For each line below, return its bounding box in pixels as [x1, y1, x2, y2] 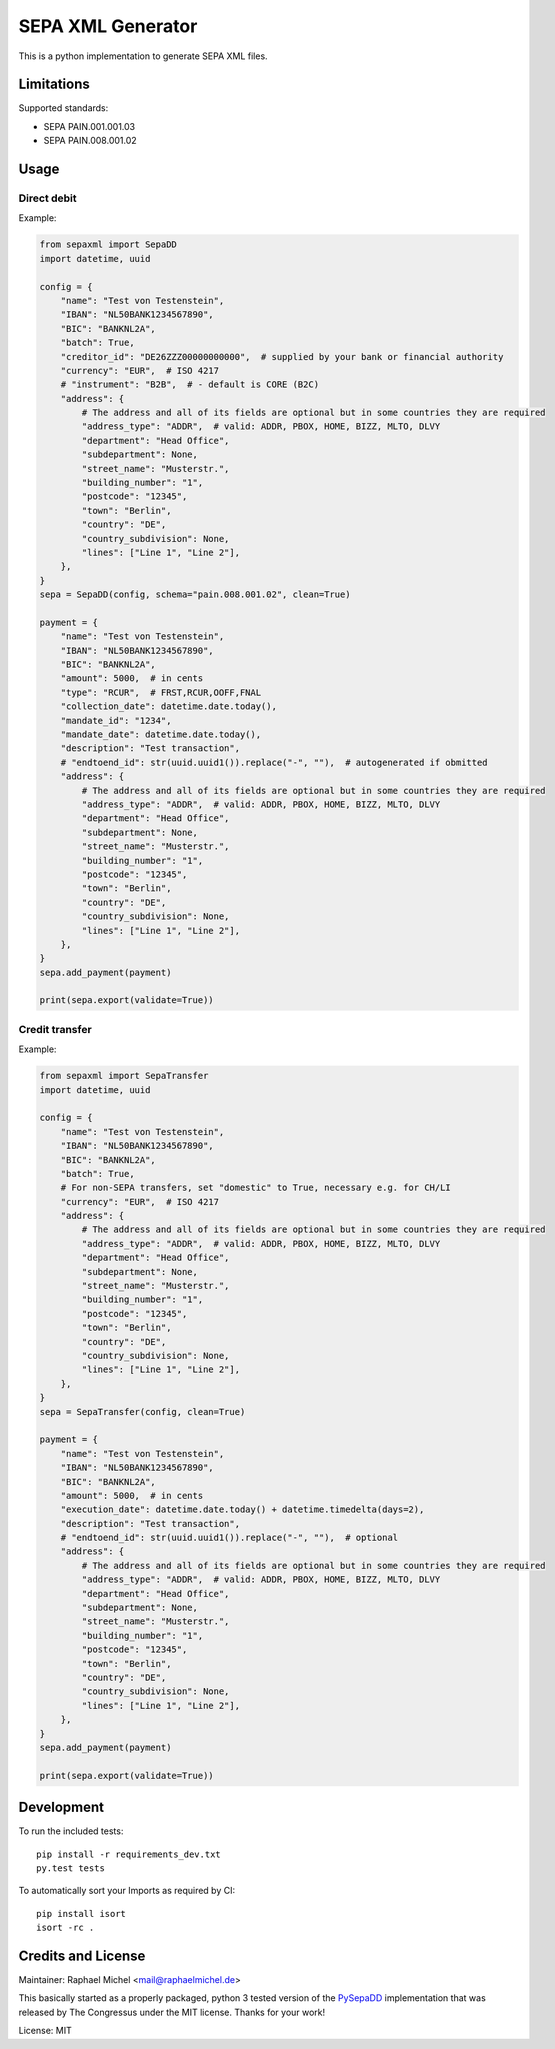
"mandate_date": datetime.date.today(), [60, 729, 262, 740]
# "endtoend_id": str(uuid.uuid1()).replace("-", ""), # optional [60, 1532, 399, 1544]
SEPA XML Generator [18, 15, 198, 37]
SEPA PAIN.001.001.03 [43, 120, 136, 132]
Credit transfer [18, 1022, 92, 1036]
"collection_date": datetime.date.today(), [60, 701, 277, 712]
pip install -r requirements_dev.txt [36, 1848, 222, 1860]
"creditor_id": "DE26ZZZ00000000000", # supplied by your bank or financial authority [60, 351, 504, 362]
